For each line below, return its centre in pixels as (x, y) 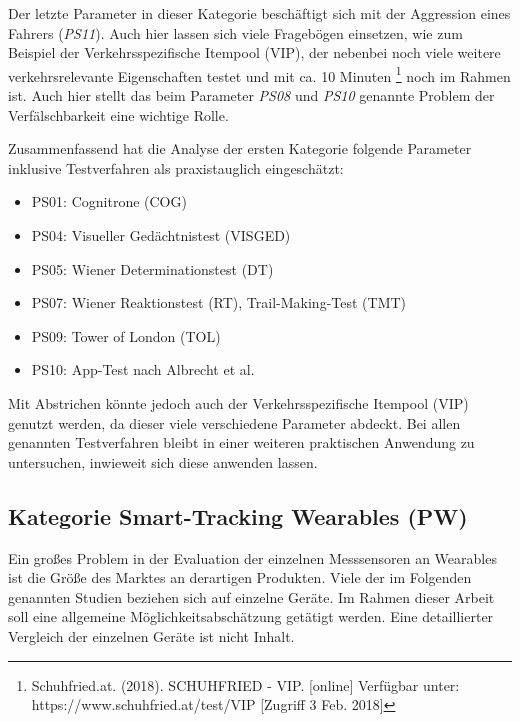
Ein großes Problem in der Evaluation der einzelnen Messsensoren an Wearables (252, 557)
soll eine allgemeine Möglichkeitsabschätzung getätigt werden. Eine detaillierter (251, 616)
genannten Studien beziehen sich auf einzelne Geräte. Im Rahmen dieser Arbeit (251, 596)
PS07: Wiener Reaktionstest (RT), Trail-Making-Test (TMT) (219, 302)
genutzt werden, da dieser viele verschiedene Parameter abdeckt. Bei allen (234, 422)
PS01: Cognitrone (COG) (109, 201)
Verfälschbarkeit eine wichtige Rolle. (118, 114)
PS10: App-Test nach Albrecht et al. (143, 369)
